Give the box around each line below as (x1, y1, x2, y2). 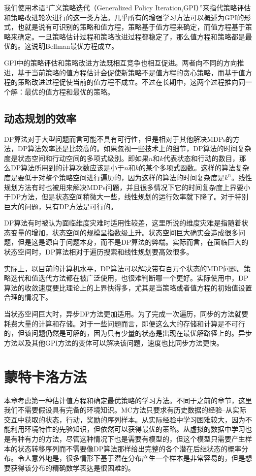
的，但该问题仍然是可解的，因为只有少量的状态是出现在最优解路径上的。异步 (4, 328, 252, 338)
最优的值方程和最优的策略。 (24, 86, 114, 96)
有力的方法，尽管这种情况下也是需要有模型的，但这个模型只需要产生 (24, 433, 245, 444)
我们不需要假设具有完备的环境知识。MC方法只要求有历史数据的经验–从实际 (4, 405, 246, 415)
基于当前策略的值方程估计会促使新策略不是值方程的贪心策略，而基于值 (17, 67, 245, 77)
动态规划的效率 (4, 110, 76, 126)
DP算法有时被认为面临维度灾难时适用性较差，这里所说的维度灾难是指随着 (4, 218, 242, 228)
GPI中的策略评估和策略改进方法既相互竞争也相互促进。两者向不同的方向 (4, 57, 237, 67)
